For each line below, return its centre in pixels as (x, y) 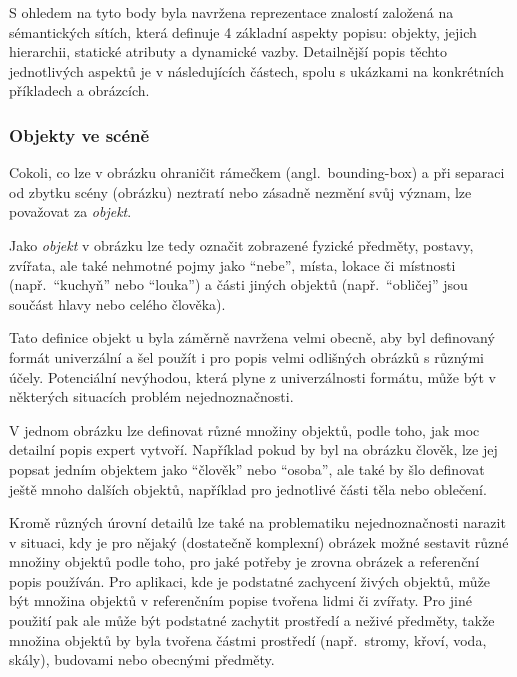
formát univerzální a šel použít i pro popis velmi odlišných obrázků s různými (246, 356)
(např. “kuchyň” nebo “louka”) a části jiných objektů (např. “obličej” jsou (238, 284)
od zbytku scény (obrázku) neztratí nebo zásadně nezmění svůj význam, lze (240, 191)
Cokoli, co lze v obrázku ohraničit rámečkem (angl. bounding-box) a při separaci (257, 172)
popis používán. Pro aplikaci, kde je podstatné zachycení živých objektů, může (250, 580)
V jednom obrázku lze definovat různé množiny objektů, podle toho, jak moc (244, 429)
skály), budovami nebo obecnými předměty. (142, 659)
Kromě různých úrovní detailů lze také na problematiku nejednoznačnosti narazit (257, 522)
